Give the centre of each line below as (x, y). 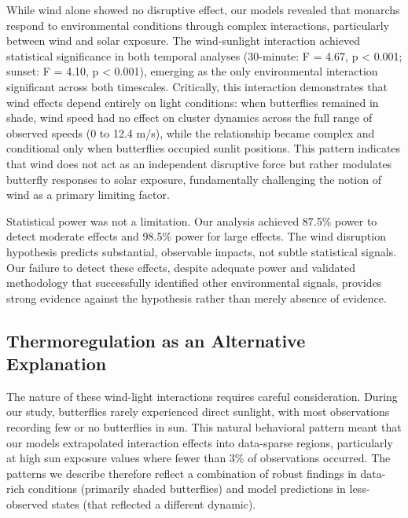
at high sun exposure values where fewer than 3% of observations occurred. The (198, 458)
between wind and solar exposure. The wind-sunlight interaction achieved (183, 40)
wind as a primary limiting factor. (88, 195)
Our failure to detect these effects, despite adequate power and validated (181, 267)
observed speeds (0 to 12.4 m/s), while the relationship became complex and (191, 132)
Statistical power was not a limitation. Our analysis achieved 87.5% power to (192, 220)
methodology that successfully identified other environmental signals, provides (194, 283)
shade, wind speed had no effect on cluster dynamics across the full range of (189, 118)
